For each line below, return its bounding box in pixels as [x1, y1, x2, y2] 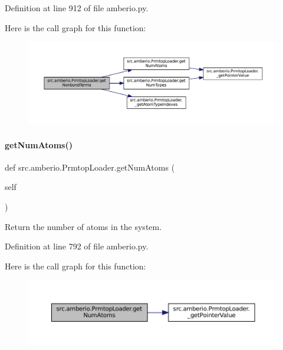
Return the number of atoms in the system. [5, 220, 162, 232]
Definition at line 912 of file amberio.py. [5, 2, 149, 14]
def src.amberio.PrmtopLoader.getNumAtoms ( [5, 161, 175, 173]
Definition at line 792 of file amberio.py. [5, 240, 149, 252]
